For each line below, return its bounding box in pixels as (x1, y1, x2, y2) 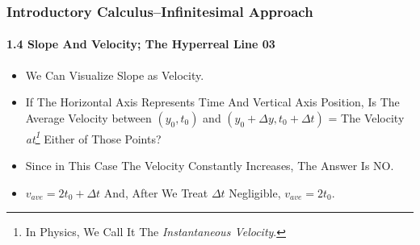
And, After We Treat (103, 184, 208, 201)
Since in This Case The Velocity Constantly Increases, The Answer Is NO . (25, 157, 394, 174)
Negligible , (229, 184, 281, 201)
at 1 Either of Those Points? (25, 127, 162, 147)
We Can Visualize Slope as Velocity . (25, 66, 204, 83)
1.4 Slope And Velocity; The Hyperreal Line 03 (6, 35, 275, 52)
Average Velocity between (25, 109, 152, 126)
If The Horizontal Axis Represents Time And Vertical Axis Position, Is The (25, 93, 400, 110)
